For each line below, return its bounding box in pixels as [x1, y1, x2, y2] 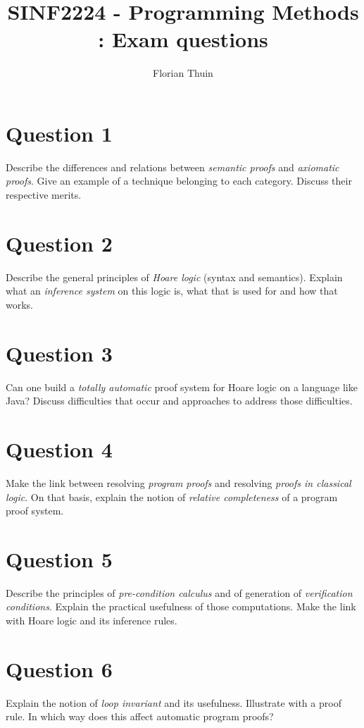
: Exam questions [98, 25, 268, 54]
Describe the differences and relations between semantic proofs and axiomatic [6, 159, 339, 174]
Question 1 [6, 118, 113, 147]
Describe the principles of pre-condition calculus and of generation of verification [6, 585, 353, 600]
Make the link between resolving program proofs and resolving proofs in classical [6, 475, 351, 490]
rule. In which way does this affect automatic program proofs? [6, 709, 274, 724]
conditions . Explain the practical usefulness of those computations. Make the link [6, 599, 356, 614]
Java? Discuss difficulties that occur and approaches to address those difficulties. [6, 393, 353, 408]
